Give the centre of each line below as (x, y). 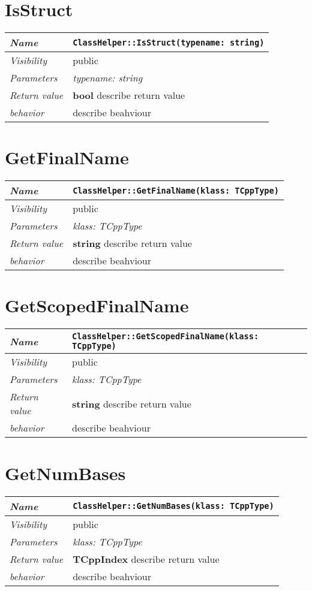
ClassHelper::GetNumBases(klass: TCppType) (173, 506)
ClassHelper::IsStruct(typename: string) (169, 42)
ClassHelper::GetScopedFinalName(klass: (166, 337)
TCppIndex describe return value (146, 559)
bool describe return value (129, 95)
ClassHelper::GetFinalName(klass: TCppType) (176, 190)
